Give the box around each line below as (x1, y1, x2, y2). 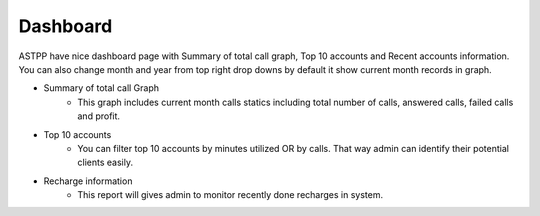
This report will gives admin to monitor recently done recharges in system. (77, 189, 384, 201)
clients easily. (77, 156, 134, 169)
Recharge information (43, 175, 133, 187)
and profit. (77, 110, 120, 122)
